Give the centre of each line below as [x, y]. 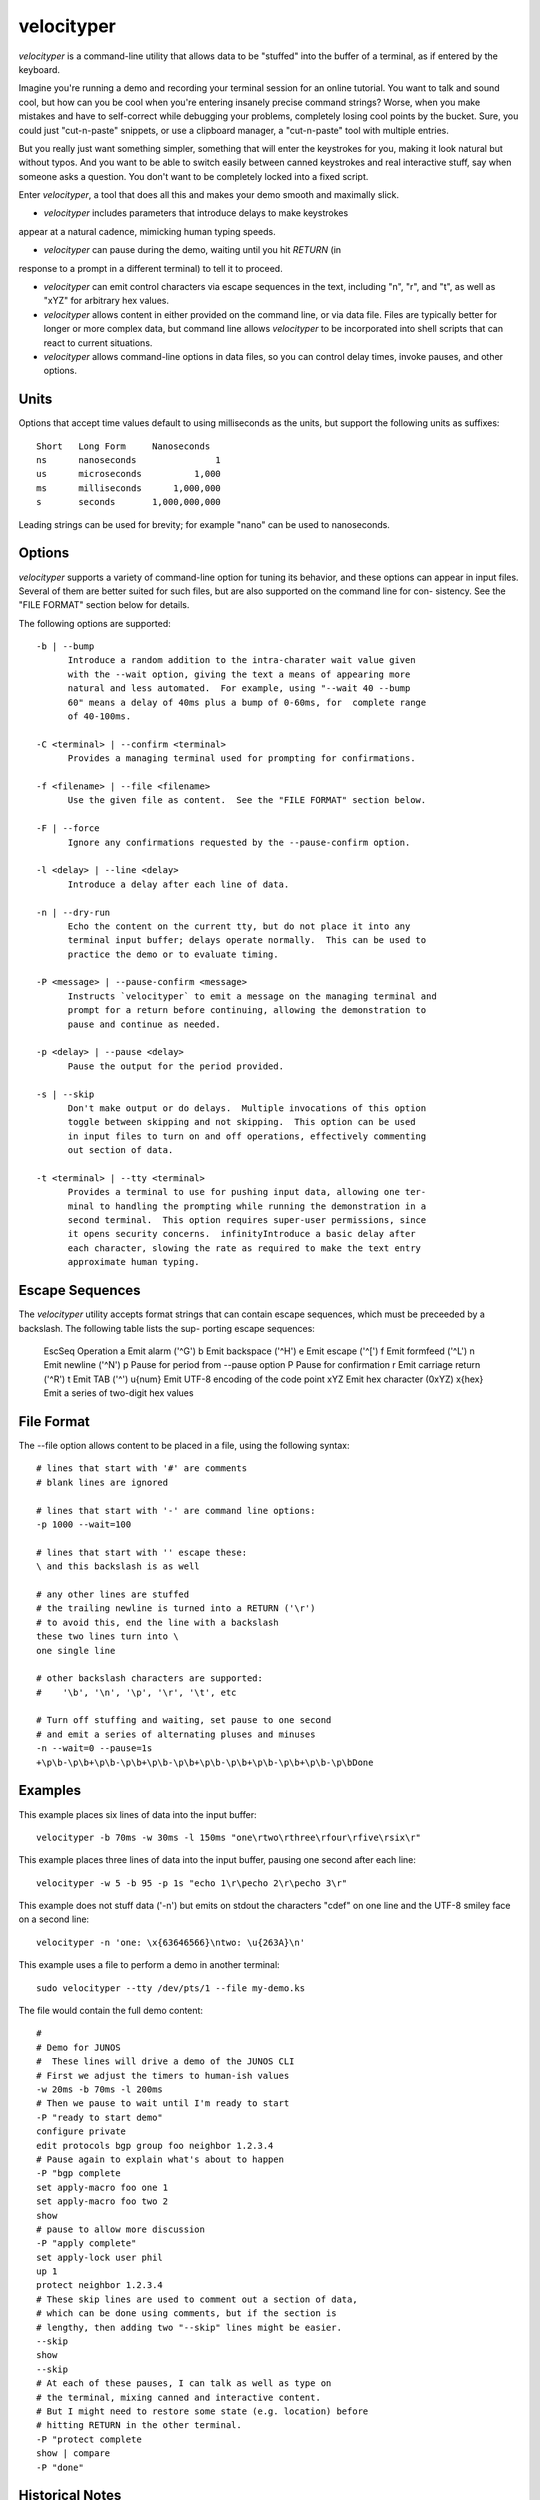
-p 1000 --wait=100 [84, 1524]
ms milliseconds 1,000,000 [129, 488]
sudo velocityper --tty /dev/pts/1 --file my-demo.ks [170, 1988]
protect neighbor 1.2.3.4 [100, 2285]
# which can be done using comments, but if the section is [186, 2313]
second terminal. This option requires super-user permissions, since [247, 1220]
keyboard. [39, 69]
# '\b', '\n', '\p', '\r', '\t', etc [136, 1692]
